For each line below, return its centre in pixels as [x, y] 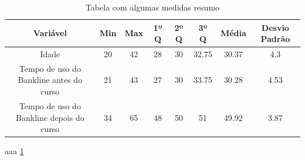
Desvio [275, 27]
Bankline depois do [50, 117]
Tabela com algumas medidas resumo [152, 7]
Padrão [275, 39]
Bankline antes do [50, 80]
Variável [50, 33]
